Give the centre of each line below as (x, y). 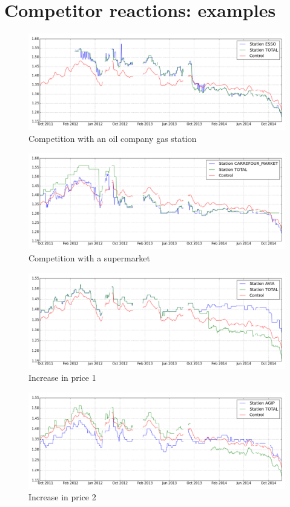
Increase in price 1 (62, 378)
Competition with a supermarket (89, 257)
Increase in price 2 (62, 497)
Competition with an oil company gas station (113, 138)
